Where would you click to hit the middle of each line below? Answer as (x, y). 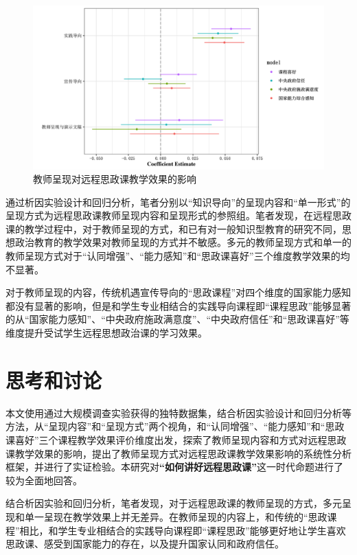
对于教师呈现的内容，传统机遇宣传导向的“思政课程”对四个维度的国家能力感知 (178, 292)
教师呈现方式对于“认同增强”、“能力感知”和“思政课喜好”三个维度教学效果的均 (178, 256)
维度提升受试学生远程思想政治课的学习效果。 (106, 333)
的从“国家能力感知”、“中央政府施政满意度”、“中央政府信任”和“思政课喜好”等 (177, 319)
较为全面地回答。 (44, 480)
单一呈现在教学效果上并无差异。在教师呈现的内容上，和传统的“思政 (176, 516)
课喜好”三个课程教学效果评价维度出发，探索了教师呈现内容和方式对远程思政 (176, 439)
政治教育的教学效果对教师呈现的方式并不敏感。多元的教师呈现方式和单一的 (183, 242)
